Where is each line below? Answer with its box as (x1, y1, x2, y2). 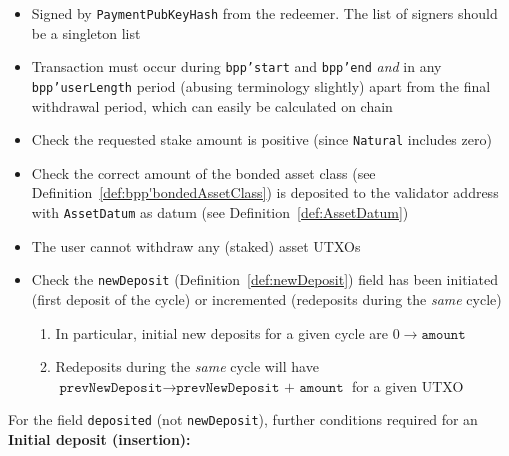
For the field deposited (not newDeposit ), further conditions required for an (8, 409, 478, 430)
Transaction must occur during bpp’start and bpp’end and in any (31, 56, 442, 77)
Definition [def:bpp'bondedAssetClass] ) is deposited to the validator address (31, 182, 499, 203)
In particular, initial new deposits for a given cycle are (55, 322, 389, 343)
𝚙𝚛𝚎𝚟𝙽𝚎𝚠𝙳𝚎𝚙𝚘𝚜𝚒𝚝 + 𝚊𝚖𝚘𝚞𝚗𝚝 (176, 380, 344, 395)
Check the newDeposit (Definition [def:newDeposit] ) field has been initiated (31, 269, 498, 290)
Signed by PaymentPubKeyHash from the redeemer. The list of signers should (31, 3, 498, 23)
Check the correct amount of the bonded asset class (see (31, 162, 376, 183)
